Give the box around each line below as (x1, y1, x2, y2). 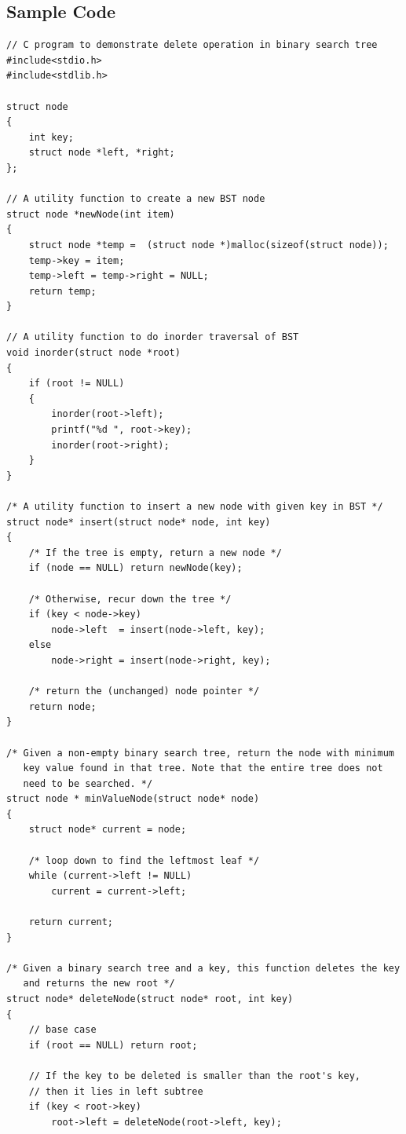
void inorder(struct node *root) (6, 347, 181, 359)
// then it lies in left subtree (28, 1085, 203, 1097)
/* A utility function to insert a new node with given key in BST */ (6, 501, 383, 513)
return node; (28, 701, 97, 712)
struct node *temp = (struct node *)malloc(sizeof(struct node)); (28, 239, 389, 251)
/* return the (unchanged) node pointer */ (28, 686, 260, 697)
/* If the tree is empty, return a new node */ (28, 547, 282, 558)
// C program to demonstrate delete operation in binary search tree (6, 39, 378, 51)
